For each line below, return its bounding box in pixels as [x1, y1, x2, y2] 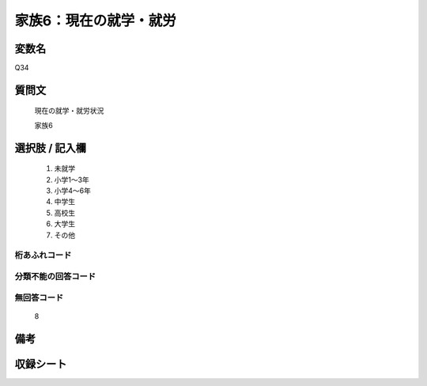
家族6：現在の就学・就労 [14, 12, 177, 29]
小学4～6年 [54, 186, 91, 195]
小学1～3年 [54, 175, 90, 184]
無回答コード [14, 292, 64, 303]
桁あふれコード [14, 250, 72, 261]
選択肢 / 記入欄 [14, 141, 87, 154]
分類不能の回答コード [14, 271, 96, 282]
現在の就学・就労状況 [34, 106, 104, 115]
